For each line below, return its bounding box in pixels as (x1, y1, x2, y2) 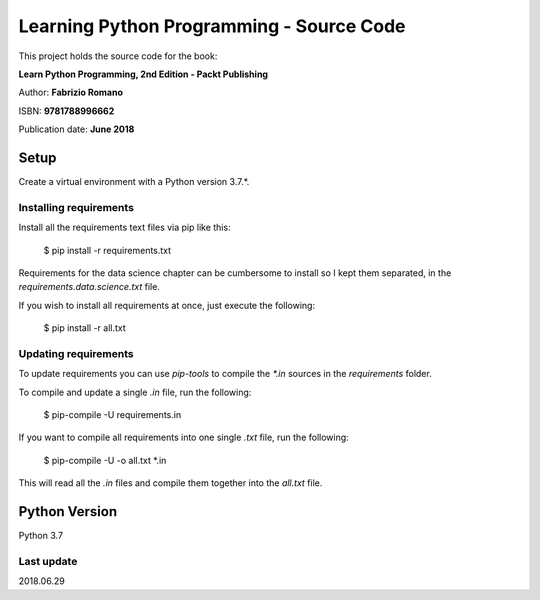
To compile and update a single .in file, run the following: (18, 386, 252, 398)
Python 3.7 (18, 530, 64, 542)
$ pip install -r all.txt (43, 322, 127, 334)
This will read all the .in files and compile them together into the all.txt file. (18, 477, 323, 489)
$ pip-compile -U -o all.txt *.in (43, 454, 167, 466)
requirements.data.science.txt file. (18, 281, 160, 293)
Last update (18, 554, 78, 568)
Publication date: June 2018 (18, 123, 135, 135)
